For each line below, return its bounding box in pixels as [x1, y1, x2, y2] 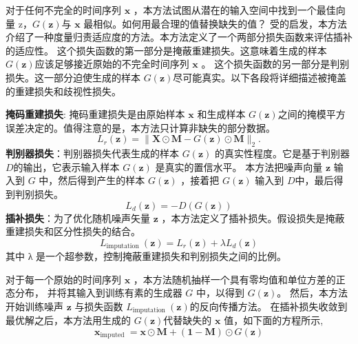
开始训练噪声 [6, 299, 63, 313]
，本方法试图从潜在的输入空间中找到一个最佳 [133, 3, 336, 17]
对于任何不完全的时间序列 [6, 3, 121, 17]
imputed [100, 332, 125, 339]
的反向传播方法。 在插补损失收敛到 [189, 299, 348, 313]
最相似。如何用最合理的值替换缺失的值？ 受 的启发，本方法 [83, 16, 348, 30]
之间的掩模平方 [277, 107, 346, 121]
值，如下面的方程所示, [224, 313, 324, 327]
